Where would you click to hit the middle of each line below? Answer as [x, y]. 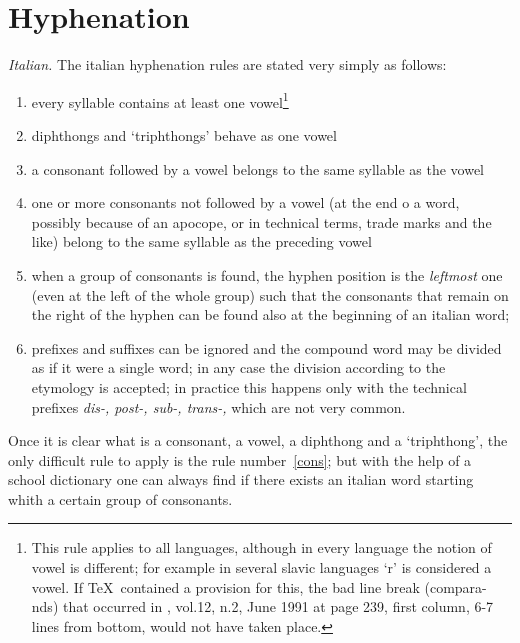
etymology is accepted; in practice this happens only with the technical [249, 386]
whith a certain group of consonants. [120, 498]
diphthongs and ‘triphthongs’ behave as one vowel [184, 134]
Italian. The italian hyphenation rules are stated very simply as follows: [227, 64]
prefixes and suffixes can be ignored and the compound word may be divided [266, 347]
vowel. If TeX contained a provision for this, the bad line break [225, 586]
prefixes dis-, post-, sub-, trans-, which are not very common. [218, 406]
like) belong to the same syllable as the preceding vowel [201, 241]
